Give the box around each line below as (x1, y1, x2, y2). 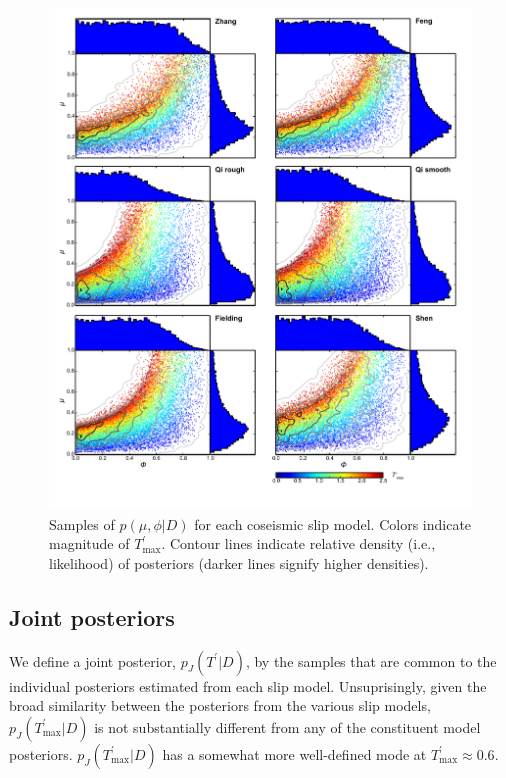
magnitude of (49, 533, 130, 554)
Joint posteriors (9, 601, 175, 632)
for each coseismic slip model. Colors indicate (194, 513, 472, 534)
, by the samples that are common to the (245, 650, 497, 671)
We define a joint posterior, (9, 650, 177, 671)
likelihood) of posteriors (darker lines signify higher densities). (49, 552, 429, 573)
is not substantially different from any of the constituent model (94, 716, 481, 737)
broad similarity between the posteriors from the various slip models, (9, 695, 431, 716)
